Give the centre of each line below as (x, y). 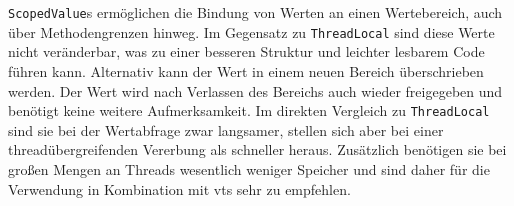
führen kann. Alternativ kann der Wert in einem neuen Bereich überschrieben (246, 70)
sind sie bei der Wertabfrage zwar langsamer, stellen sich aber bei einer (226, 129)
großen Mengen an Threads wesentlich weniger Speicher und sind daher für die (249, 168)
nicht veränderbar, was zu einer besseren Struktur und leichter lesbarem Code (246, 51)
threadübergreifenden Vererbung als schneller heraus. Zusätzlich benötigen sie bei (257, 149)
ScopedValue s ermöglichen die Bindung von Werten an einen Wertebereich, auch (255, 12)
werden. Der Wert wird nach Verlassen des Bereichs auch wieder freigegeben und (255, 90)
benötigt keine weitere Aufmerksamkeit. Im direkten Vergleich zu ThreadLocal (249, 110)
